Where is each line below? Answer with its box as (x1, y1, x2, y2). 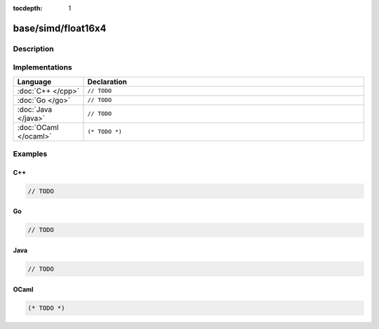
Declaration (87, 77, 128, 86)
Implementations (13, 63, 73, 72)
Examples (13, 149, 48, 159)
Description (13, 44, 54, 53)
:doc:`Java (17, 104, 53, 114)
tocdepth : (13, 4, 43, 12)
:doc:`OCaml (17, 122, 59, 132)
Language (17, 77, 52, 86)
